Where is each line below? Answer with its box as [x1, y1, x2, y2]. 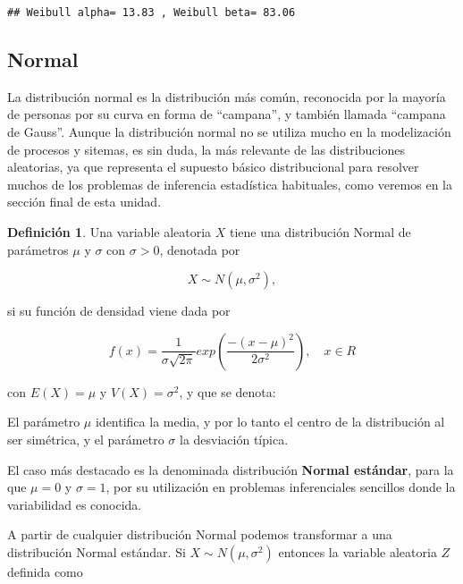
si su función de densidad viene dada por [7, 301, 231, 320]
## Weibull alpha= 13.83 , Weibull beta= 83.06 [7, 6, 296, 19]
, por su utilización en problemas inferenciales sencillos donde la [105, 478, 456, 496]
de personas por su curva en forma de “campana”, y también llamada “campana [7, 105, 446, 123]
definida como [7, 562, 83, 580]
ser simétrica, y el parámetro [7, 429, 164, 448]
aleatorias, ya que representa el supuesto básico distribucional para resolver [7, 157, 419, 176]
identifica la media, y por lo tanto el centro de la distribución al [95, 412, 445, 431]
